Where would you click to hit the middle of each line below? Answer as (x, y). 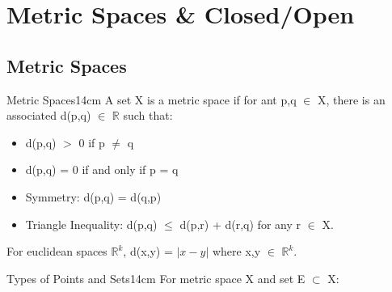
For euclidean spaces (57, 251)
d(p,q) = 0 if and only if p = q (102, 169)
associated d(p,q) (49, 115)
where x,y (236, 251)
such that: (148, 115)
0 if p (92, 142)
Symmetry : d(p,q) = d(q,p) (93, 196)
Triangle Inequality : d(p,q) (91, 224)
